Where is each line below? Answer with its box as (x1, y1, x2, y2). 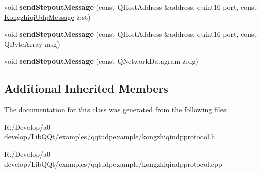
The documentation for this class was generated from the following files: (4, 104, 228, 115)
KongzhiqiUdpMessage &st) (4, 11, 91, 22)
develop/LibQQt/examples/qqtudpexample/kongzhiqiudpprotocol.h (4, 131, 215, 142)
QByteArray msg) (4, 38, 60, 49)
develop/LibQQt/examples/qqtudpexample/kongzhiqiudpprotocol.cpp (4, 158, 222, 169)
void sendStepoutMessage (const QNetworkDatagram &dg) (4, 55, 198, 66)
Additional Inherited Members (4, 80, 168, 96)
